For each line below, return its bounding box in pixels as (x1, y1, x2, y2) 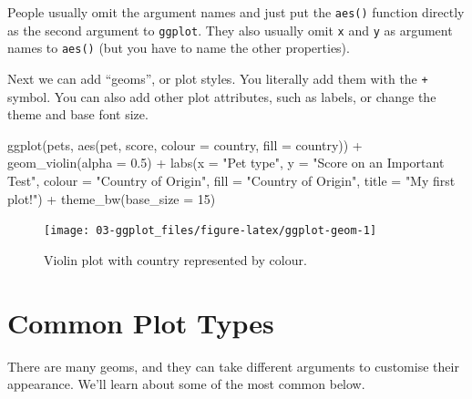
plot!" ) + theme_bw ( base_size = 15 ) (7, 189, 216, 208)
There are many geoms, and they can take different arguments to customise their (7, 356, 459, 375)
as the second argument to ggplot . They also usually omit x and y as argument (7, 20, 453, 39)
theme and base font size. (7, 105, 149, 124)
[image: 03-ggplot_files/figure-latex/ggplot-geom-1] (44, 224, 377, 238)
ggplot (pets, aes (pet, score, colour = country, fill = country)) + (7, 135, 363, 154)
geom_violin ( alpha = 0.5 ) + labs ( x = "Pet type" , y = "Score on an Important (7, 153, 445, 172)
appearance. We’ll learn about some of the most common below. (7, 374, 365, 394)
